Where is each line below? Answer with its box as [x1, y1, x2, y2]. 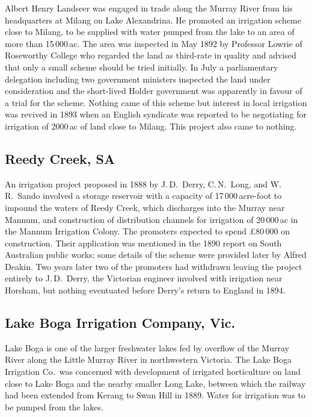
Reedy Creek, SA [5, 149, 115, 168]
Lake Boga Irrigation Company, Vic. [5, 313, 236, 332]
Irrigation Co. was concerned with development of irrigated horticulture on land [5, 365, 301, 378]
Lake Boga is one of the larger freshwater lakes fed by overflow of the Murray [5, 341, 289, 354]
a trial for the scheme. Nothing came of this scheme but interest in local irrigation [5, 96, 307, 108]
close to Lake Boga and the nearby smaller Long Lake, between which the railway [5, 377, 306, 389]
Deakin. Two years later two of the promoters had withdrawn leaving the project [5, 260, 302, 272]
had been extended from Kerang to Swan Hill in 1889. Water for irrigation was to [5, 389, 306, 401]
